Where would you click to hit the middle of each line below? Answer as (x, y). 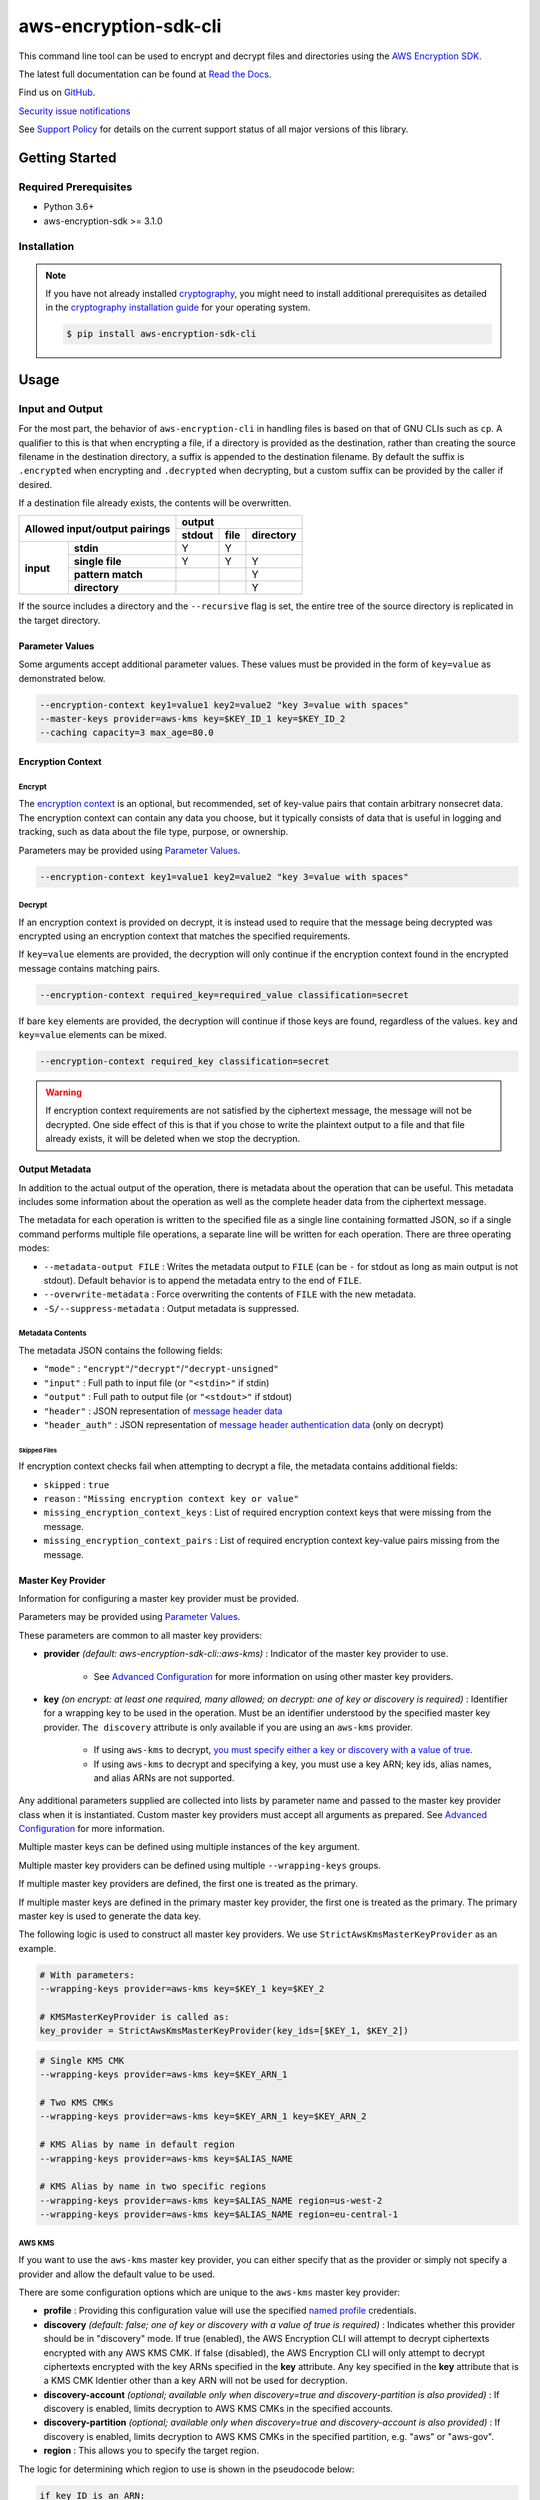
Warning (63, 1092)
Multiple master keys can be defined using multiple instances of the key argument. (189, 1847)
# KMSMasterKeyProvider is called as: (134, 2016)
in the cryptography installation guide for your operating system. (178, 307)
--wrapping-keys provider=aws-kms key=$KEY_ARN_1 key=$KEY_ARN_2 (203, 2116)
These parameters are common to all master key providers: (140, 1635)
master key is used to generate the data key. (110, 1916)
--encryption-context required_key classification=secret (184, 1061)
